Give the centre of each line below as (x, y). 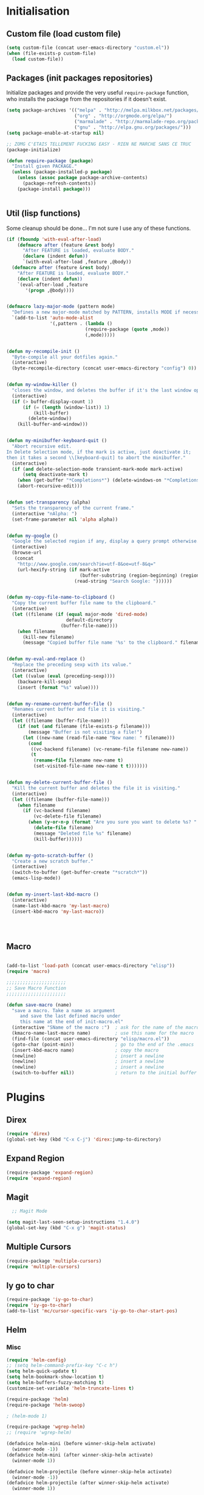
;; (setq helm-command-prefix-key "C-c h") (62, 1366)
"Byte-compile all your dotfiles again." (65, 357)
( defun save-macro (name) (39, 1005)
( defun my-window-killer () (42, 385)
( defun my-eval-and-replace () (46, 659)
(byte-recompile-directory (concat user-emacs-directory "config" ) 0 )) (104, 368)
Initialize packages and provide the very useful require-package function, (98, 93)
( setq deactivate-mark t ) (55, 475)
